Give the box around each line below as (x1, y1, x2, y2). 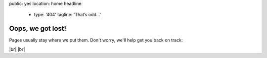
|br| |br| (9, 46, 25, 52)
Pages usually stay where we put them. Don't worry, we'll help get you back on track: (9, 37, 183, 43)
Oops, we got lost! (9, 24, 67, 33)
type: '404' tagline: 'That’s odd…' (34, 12, 101, 18)
